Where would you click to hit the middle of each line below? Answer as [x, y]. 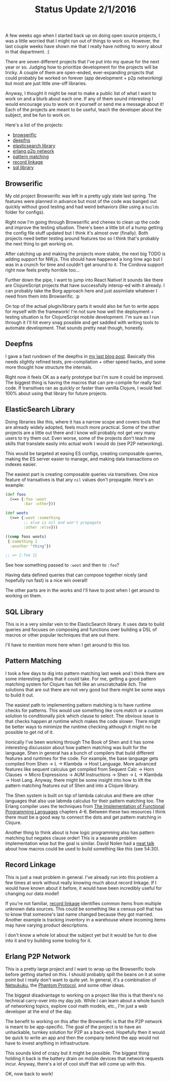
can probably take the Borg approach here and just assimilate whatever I [81, 291]
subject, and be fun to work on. [38, 115]
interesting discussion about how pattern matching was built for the [76, 747]
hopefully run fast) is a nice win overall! [47, 580]
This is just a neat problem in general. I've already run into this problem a [82, 877]
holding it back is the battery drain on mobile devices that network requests [84, 1058]
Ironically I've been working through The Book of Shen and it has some [80, 742]
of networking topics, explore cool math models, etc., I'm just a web [76, 1006]
